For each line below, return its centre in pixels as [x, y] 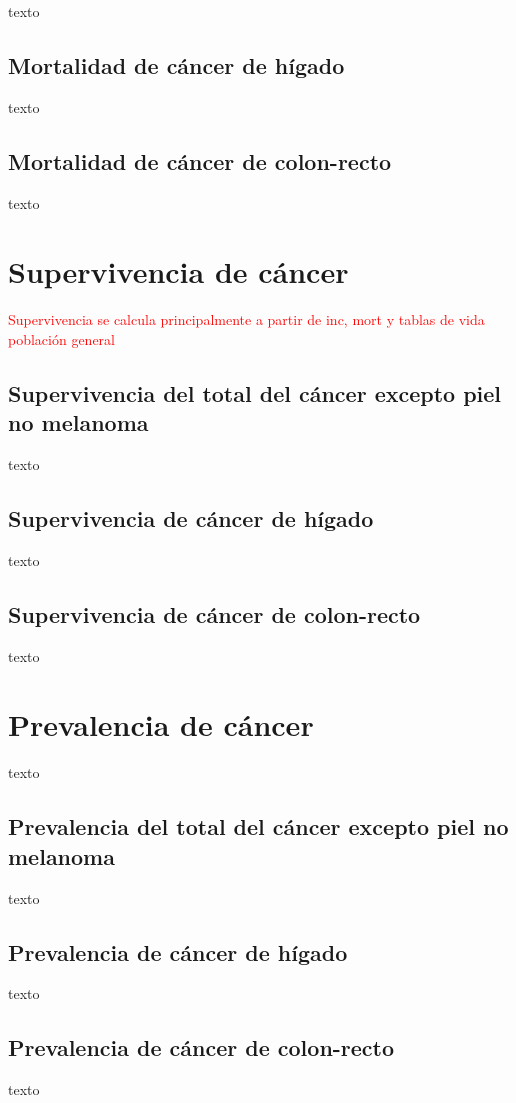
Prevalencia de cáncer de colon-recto [201, 1047]
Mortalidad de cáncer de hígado [176, 64]
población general [62, 338]
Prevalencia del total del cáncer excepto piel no [258, 826]
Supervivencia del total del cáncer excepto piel [255, 392]
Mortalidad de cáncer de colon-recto [200, 160]
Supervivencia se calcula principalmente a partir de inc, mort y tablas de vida [246, 319]
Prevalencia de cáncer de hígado [178, 951]
